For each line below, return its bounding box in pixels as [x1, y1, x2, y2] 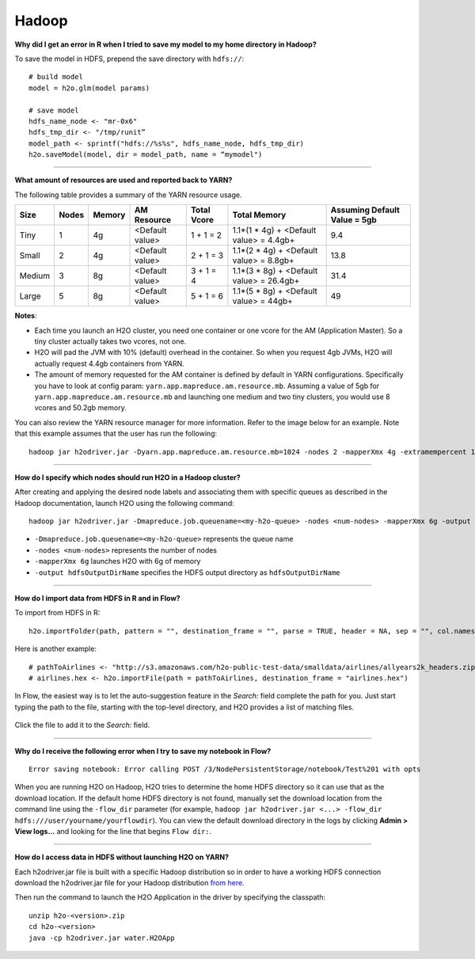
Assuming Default [330, 204, 400, 215]
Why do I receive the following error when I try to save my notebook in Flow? [14, 746, 272, 755]
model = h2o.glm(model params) [28, 83, 150, 93]
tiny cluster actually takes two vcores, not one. [34, 337, 187, 346]
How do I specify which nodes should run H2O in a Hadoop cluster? [14, 472, 241, 482]
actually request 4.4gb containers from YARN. [34, 359, 185, 368]
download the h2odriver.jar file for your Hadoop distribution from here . [14, 878, 245, 888]
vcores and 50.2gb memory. [34, 403, 127, 413]
